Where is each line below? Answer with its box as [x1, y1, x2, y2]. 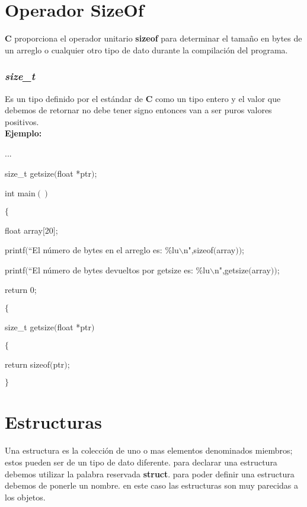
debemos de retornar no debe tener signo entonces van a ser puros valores [5, 104, 272, 116]
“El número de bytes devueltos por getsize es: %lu [28, 263, 210, 276]
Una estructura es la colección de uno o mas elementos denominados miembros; [5, 444, 293, 457]
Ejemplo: [5, 127, 42, 139]
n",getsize [214, 263, 249, 276]
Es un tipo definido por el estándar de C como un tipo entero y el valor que [5, 92, 281, 104]
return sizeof [5, 358, 50, 370]
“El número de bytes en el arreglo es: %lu [28, 244, 179, 256]
